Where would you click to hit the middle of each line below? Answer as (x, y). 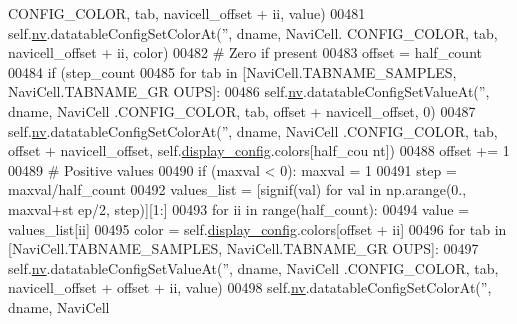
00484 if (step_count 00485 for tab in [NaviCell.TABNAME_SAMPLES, (232, 71)
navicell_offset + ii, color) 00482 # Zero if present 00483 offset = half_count (245, 52)
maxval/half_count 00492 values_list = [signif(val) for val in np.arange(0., (237, 189)
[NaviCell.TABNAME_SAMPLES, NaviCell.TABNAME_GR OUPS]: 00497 (243, 248)
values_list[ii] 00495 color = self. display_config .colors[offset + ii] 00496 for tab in (257, 228)
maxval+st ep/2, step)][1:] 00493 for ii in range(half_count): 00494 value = (239, 208)
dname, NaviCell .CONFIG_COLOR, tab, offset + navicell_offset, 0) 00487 (242, 110)
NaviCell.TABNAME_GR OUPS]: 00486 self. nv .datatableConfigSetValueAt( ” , (249, 91)
